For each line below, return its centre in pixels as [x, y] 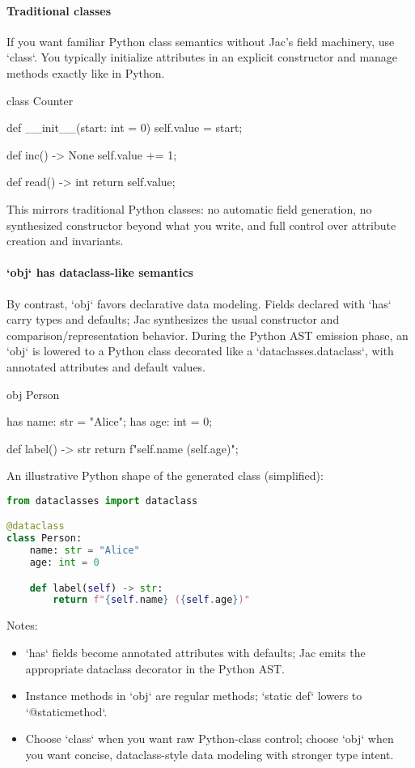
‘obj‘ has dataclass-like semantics [100, 272]
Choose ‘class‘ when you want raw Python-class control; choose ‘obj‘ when [210, 738]
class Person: [44, 539]
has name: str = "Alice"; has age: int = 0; [110, 421]
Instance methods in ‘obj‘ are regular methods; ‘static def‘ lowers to [194, 696]
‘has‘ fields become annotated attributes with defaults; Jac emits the [195, 652]
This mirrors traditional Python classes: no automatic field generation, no [189, 208]
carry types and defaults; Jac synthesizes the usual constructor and [173, 319]
